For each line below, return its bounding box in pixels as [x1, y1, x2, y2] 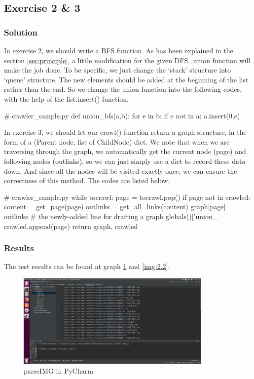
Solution [4, 26, 37, 38]
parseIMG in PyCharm [24, 365, 93, 376]
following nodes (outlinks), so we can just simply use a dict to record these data [4, 155, 246, 166]
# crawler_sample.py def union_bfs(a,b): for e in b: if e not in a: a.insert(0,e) [4, 110, 240, 120]
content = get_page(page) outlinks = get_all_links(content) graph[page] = [4, 201, 233, 212]
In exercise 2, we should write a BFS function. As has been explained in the [4, 45, 233, 55]
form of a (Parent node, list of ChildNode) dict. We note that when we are [4, 136, 230, 147]
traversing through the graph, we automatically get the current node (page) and [4, 146, 246, 156]
